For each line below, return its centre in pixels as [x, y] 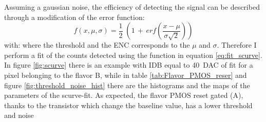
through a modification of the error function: [74, 17]
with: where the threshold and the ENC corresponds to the [97, 45]
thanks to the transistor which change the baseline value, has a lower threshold [128, 105]
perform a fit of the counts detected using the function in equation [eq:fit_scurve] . [133, 55]
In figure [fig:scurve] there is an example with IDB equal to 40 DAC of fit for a [129, 65]
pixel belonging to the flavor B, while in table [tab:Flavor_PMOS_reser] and [126, 75]
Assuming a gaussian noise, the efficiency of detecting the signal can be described [132, 7]
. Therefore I [237, 45]
